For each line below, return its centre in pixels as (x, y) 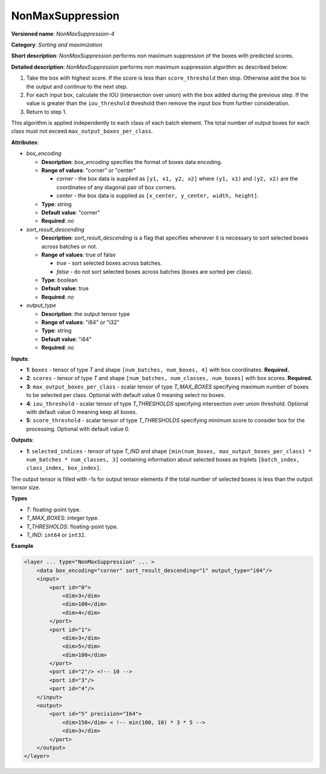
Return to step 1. (46, 112)
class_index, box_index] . (64, 468)
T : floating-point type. (53, 509)
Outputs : (23, 440)
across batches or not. (69, 246)
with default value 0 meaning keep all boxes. (82, 412)
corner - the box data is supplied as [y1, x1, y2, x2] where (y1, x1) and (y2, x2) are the (177, 179)
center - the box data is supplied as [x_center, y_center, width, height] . (158, 195)
